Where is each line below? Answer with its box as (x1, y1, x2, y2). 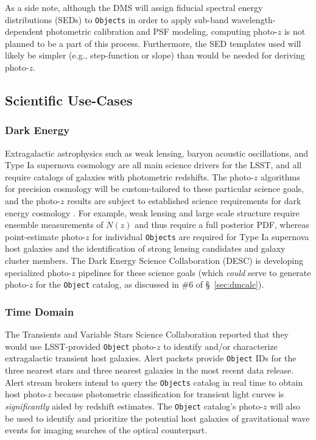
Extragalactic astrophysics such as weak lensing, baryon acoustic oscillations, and (5, 146, 308, 159)
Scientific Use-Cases (5, 91, 133, 110)
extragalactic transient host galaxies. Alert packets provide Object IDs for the (5, 352, 297, 364)
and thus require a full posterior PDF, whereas (135, 218, 309, 231)
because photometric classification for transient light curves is (54, 388, 284, 400)
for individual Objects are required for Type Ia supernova (92, 230, 309, 243)
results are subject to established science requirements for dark (67, 194, 301, 207)
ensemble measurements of (5, 218, 104, 231)
